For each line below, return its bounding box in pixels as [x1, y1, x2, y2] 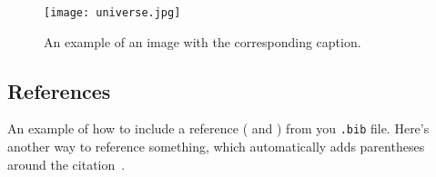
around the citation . [7, 154, 126, 173]
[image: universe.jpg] [44, 6, 181, 19]
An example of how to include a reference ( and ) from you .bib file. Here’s [7, 119, 430, 138]
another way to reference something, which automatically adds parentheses [7, 137, 425, 156]
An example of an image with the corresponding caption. [44, 32, 361, 51]
